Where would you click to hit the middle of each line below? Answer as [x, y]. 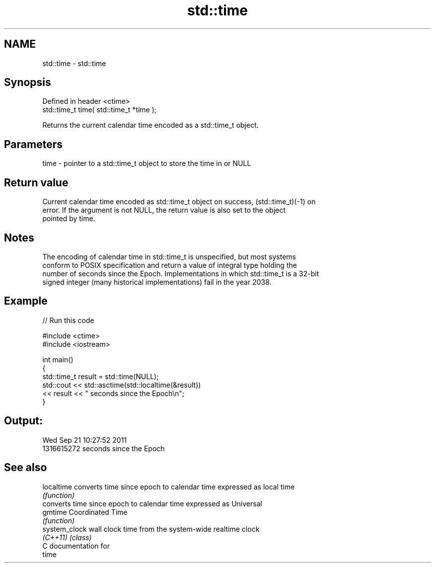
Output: [23, 421]
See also [26, 468]
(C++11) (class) [67, 537]
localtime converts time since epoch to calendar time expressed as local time [169, 486]
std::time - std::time [74, 63]
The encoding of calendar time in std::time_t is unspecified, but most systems [169, 256]
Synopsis [28, 82]
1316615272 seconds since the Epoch [104, 448]
